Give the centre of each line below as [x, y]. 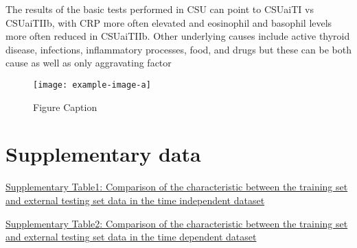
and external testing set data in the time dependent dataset [131, 237]
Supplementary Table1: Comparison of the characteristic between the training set [177, 187]
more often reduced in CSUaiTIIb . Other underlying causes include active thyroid [178, 36]
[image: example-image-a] [92, 85]
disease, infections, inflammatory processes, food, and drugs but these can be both [178, 49]
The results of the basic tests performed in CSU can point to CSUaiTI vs [160, 9]
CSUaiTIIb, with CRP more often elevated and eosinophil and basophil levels [169, 22]
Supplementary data [103, 154]
